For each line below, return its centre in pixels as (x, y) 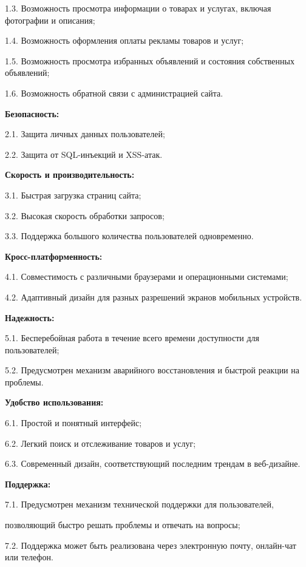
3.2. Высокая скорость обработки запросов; (85, 215)
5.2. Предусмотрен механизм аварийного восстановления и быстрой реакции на (152, 370)
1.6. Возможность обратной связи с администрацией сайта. (114, 93)
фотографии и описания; (50, 20)
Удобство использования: (54, 402)
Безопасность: (32, 113)
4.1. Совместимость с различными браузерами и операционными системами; (147, 277)
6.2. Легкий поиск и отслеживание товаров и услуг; (100, 443)
